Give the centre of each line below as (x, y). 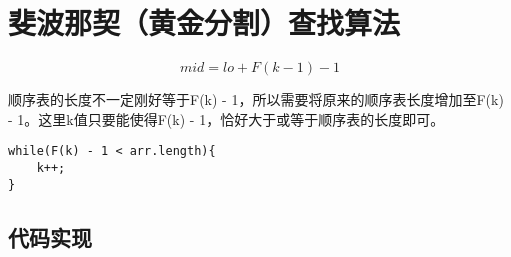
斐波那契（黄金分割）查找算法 (204, 22)
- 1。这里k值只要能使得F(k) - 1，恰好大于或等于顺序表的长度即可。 (226, 118)
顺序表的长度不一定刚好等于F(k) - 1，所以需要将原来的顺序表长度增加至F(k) (256, 99)
